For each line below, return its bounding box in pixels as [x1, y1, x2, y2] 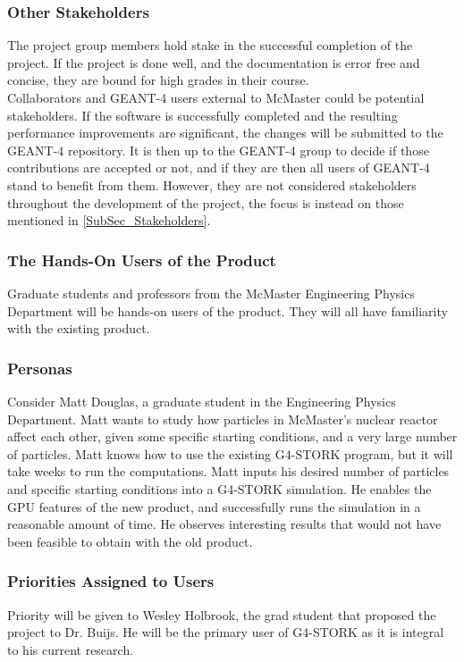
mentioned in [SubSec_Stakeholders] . [7, 211, 211, 230]
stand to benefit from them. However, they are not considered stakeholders [7, 175, 417, 194]
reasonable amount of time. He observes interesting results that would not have [7, 515, 442, 533]
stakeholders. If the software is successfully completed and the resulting [7, 105, 398, 124]
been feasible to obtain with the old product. [7, 532, 253, 550]
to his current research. [7, 640, 134, 658]
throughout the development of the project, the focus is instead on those [7, 193, 404, 212]
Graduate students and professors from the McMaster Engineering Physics [7, 283, 415, 302]
